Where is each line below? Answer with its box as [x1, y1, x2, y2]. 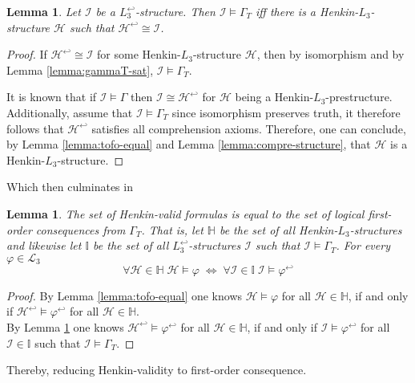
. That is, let [141, 221, 203, 238]
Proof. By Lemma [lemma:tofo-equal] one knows [6, 287, 243, 304]
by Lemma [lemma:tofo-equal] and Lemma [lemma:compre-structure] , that [6, 136, 371, 153]
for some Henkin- [97, 46, 181, 63]
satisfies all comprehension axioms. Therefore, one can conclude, [91, 120, 406, 136]
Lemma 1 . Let [6, 3, 81, 19]
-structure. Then [135, 3, 216, 19]
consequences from [35, 221, 126, 238]
